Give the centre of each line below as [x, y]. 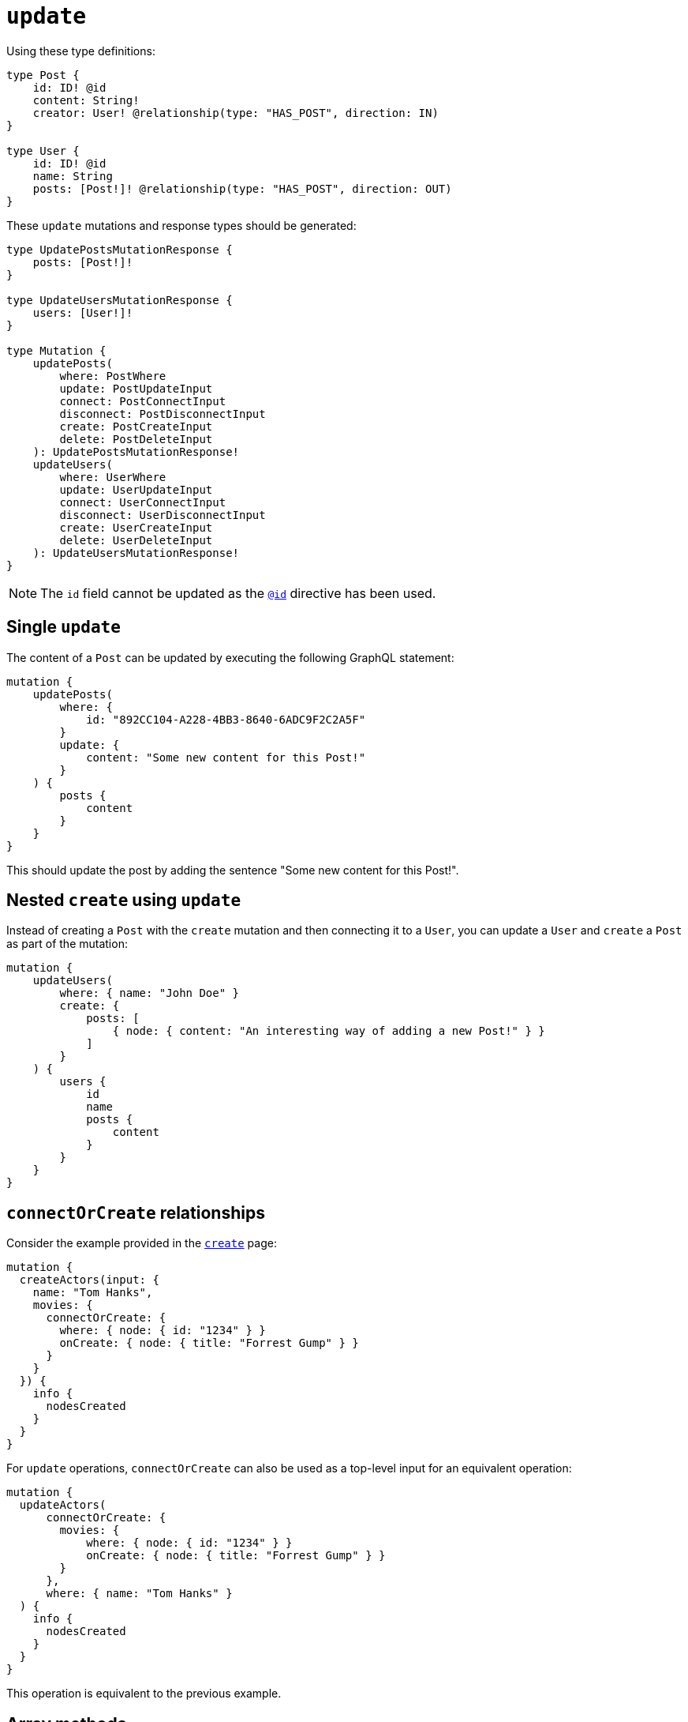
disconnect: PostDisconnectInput [163, 414]
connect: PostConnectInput [143, 401]
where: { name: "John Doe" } [150, 993]
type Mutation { [56, 350]
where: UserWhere [113, 477]
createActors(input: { [89, 1280]
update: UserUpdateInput [136, 489]
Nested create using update [124, 900]
